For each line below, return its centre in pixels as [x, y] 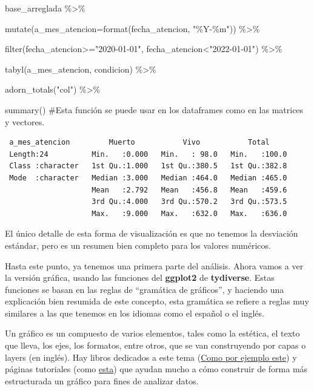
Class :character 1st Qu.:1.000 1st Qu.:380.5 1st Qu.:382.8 [148, 166]
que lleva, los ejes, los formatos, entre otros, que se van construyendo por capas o [155, 345]
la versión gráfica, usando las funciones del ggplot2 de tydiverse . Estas [140, 278]
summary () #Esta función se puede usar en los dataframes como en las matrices [154, 109]
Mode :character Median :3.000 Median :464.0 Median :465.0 [148, 178]
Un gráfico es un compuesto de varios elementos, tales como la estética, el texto [152, 333]
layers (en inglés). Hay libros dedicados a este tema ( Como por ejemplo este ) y [151, 357]
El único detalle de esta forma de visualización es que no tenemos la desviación [152, 233]
